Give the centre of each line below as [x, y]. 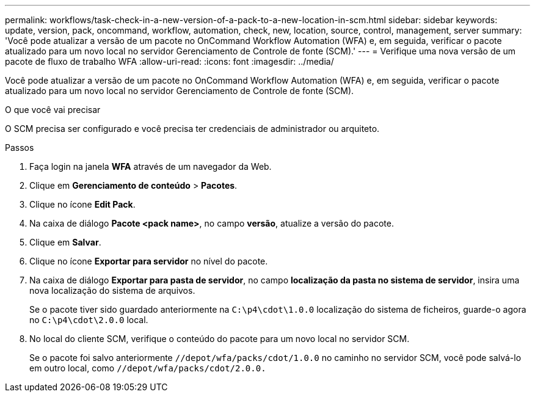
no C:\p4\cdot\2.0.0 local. [89, 320]
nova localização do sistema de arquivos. [112, 290]
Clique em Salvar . [65, 242]
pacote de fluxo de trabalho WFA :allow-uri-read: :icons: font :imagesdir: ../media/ [169, 61]
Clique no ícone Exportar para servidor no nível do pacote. [149, 261]
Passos [20, 148]
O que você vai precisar [53, 110]
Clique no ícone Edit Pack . [82, 204]
